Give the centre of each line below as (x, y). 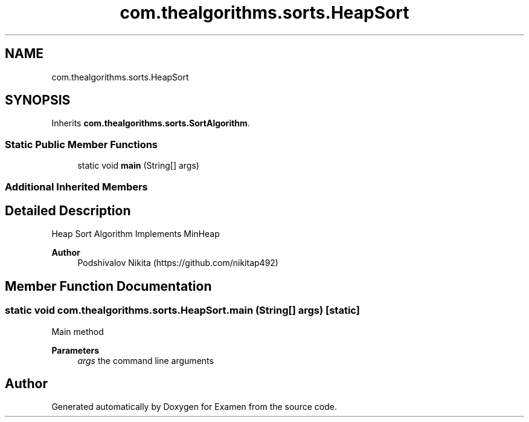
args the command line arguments (146, 360)
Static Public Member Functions (82, 144)
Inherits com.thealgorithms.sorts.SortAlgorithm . (151, 123)
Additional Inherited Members (76, 187)
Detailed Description (68, 210)
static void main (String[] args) (138, 166)
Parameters (75, 350)
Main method (78, 331)
